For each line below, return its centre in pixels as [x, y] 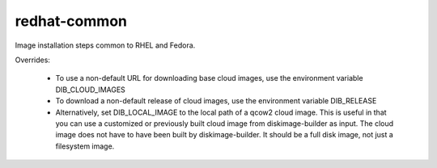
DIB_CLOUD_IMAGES [90, 90]
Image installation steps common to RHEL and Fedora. [105, 45]
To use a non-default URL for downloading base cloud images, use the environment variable [209, 78]
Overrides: [32, 60]
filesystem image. [85, 146]
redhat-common [71, 21]
